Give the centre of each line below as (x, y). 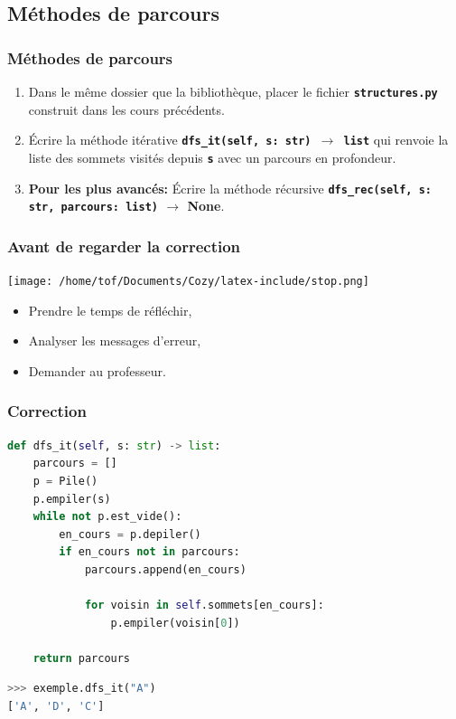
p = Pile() (65, 481)
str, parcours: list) (93, 208)
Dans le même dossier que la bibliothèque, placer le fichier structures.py (233, 91)
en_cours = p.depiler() (130, 534)
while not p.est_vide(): (107, 517)
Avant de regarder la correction (124, 246)
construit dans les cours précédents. (126, 109)
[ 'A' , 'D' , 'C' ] (56, 707)
